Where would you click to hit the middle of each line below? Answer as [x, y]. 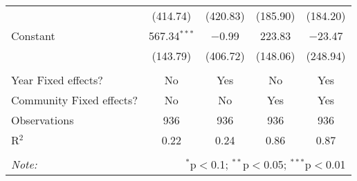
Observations [43, 120]
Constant [33, 36]
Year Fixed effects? [57, 80]
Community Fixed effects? [74, 100]
